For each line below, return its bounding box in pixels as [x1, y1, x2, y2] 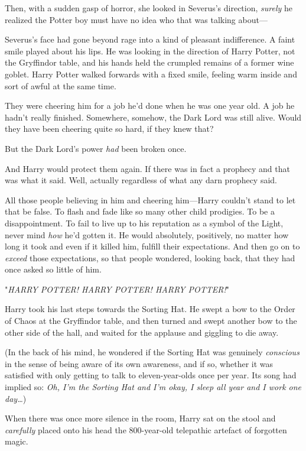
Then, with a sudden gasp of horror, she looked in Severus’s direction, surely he [5, 2, 292, 14]
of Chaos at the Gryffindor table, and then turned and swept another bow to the [5, 314, 297, 327]
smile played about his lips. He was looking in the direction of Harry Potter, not [5, 44, 295, 57]
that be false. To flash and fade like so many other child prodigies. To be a [5, 205, 275, 218]
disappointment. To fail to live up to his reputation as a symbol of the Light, [5, 216, 284, 229]
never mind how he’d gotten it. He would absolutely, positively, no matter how [5, 228, 289, 241]
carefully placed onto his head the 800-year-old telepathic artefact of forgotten [5, 423, 287, 436]
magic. [5, 435, 28, 447]
